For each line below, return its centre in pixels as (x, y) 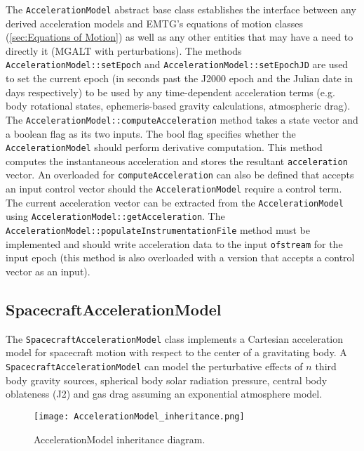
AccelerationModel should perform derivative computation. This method (164, 147)
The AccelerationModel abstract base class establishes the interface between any (181, 9)
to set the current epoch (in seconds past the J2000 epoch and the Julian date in (180, 78)
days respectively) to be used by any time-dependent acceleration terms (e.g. (170, 92)
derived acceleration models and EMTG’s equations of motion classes (154, 23)
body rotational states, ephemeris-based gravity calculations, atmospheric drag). (178, 106)
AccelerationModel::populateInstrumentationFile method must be (158, 230)
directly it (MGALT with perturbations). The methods (124, 50)
